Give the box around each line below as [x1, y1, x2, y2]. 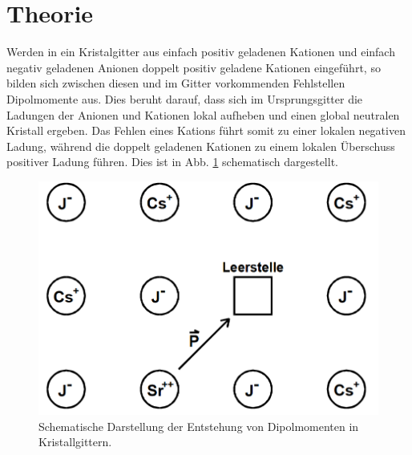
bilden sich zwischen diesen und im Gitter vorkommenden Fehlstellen [6, 75, 345, 91]
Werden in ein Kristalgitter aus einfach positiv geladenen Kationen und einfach [6, 43, 395, 60]
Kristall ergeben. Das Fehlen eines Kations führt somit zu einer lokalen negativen [6, 122, 406, 139]
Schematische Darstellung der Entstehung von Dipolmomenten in [38, 417, 359, 434]
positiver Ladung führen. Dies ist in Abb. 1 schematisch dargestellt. [6, 153, 338, 170]
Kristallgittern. [38, 433, 112, 450]
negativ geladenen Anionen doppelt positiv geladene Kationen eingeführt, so [6, 59, 381, 75]
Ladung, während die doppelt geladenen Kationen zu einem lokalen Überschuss [6, 137, 395, 154]
